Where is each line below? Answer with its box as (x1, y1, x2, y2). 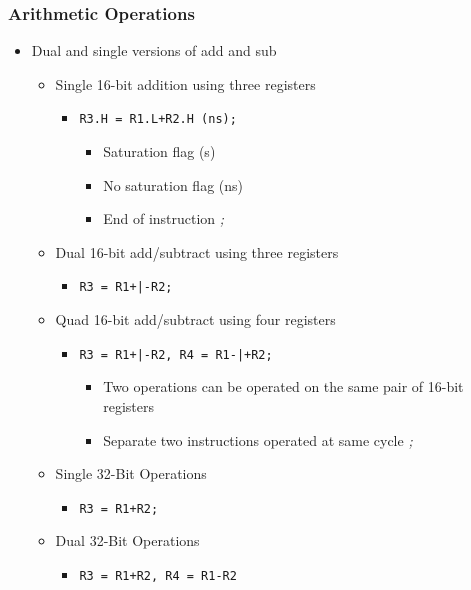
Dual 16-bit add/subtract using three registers (55, 241, 339, 262)
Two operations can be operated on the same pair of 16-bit (103, 376, 464, 397)
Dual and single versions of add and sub (31, 40, 277, 61)
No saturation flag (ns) (103, 174, 244, 195)
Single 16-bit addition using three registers (55, 73, 316, 94)
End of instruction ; (103, 208, 225, 229)
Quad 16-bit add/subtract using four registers (55, 309, 336, 330)
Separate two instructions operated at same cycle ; (103, 429, 413, 450)
